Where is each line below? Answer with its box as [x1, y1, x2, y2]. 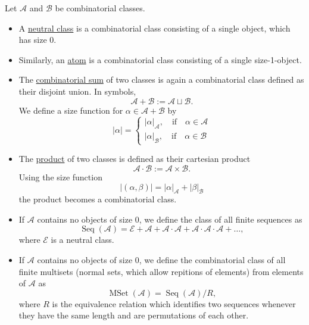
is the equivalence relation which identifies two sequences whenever [52, 297, 296, 310]
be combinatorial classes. [55, 2, 145, 14]
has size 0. [18, 33, 57, 46]
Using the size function [18, 170, 102, 183]
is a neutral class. [51, 233, 114, 246]
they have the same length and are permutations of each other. [18, 309, 249, 321]
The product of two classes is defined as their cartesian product [18, 152, 251, 165]
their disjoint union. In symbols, [18, 85, 136, 97]
